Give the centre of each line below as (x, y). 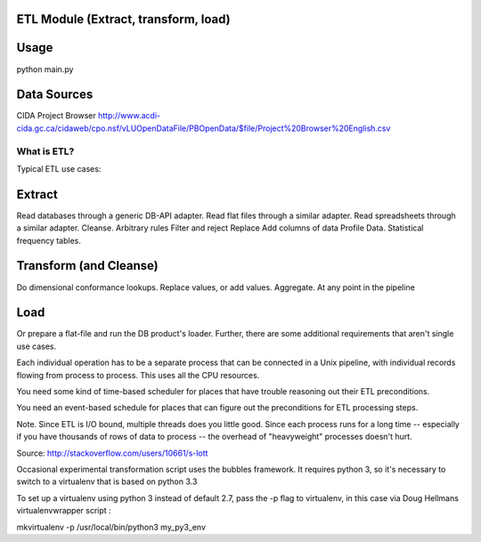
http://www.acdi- (129, 116)
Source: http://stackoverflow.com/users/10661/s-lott (112, 453)
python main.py (45, 69)
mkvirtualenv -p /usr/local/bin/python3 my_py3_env (111, 527)
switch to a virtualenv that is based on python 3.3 (107, 481)
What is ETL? (45, 151)
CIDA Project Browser (57, 116)
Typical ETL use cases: (59, 168)
